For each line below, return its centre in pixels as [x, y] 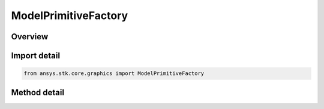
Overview [30, 37]
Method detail [38, 92]
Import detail [35, 56]
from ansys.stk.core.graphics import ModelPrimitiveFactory [114, 74]
